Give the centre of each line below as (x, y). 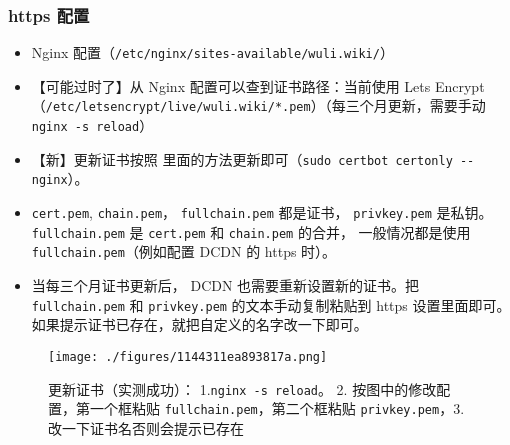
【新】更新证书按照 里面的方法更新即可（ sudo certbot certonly (242, 158)
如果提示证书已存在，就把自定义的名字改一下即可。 (199, 324)
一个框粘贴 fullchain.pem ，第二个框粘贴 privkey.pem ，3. (277, 408)
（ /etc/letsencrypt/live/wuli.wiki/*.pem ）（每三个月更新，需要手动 (258, 105)
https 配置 (49, 14)
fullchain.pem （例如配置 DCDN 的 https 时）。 (184, 251)
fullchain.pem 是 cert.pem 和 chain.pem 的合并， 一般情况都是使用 (251, 231)
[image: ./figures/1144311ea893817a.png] (188, 356)
